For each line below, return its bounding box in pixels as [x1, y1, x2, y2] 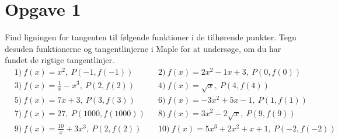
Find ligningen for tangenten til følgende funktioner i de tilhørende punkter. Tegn [5, 31, 297, 43]
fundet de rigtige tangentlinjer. [5, 54, 114, 66]
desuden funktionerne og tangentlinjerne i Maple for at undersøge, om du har [5, 42, 281, 54]
